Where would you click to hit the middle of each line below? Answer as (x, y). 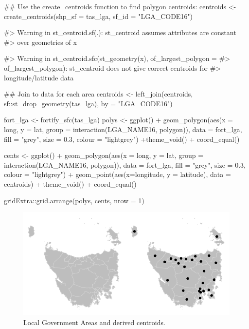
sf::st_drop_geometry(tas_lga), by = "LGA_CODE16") (88, 103)
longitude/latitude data (39, 77)
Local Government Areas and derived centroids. (94, 322)
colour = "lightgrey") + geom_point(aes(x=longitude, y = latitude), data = (117, 174)
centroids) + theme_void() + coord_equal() (70, 184)
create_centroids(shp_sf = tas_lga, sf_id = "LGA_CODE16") (98, 16)
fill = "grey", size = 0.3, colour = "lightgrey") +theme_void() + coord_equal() (122, 139)
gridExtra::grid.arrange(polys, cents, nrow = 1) (74, 200)
